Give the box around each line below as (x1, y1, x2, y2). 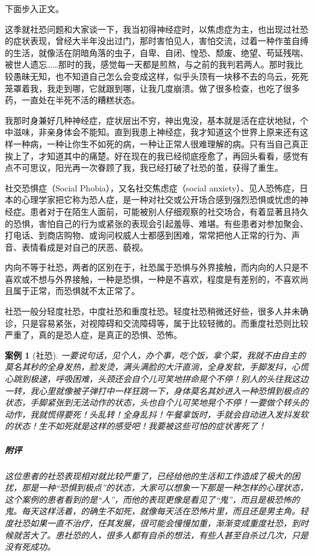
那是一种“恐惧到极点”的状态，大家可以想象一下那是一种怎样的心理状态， (21, 481, 308, 494)
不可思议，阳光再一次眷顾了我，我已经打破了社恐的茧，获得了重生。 (13, 161, 283, 174)
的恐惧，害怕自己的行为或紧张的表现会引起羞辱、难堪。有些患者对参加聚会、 (5, 217, 308, 229)
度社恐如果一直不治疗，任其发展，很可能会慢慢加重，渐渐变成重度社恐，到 (5, 516, 300, 529)
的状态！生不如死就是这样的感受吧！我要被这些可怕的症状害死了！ (5, 420, 266, 432)
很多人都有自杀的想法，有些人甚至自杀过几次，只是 (105, 528, 308, 541)
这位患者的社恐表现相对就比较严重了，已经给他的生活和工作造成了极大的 (5, 469, 292, 482)
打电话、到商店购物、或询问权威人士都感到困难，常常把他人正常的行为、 (5, 229, 292, 241)
